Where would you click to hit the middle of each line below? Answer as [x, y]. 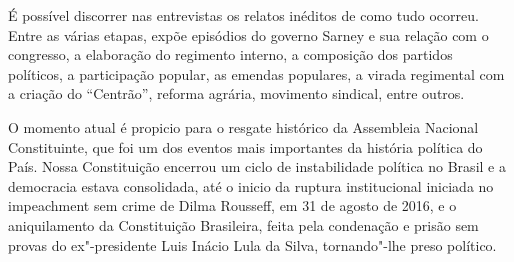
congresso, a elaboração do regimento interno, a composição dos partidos [230, 54]
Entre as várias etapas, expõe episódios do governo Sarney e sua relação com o [248, 34]
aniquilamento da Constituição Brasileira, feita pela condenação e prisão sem [243, 224]
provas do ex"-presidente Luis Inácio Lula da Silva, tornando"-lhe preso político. [252, 244]
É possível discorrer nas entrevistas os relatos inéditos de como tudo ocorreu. [243, 15]
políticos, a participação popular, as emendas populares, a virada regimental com [256, 73]
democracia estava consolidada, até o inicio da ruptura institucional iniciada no [251, 185]
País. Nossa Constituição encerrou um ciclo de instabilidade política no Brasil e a [257, 166]
